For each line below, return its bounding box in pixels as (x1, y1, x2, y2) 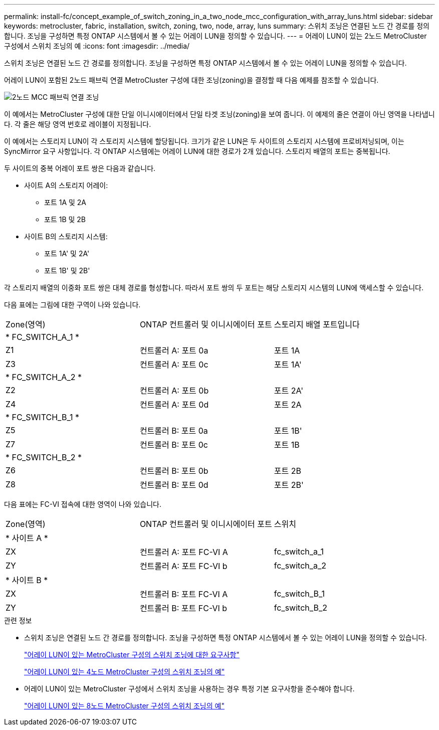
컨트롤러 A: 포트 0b (139, 386, 209, 396)
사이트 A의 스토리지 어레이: (24, 181, 108, 190)
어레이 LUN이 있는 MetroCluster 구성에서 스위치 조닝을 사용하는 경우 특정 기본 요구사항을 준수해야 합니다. (24, 684, 355, 693)
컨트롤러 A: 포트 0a (139, 345, 208, 355)
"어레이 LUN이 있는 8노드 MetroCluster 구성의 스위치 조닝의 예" (24, 701, 225, 710)
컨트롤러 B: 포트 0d (139, 480, 208, 490)
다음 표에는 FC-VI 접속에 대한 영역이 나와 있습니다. (4, 500, 161, 508)
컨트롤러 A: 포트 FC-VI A (139, 547, 228, 557)
